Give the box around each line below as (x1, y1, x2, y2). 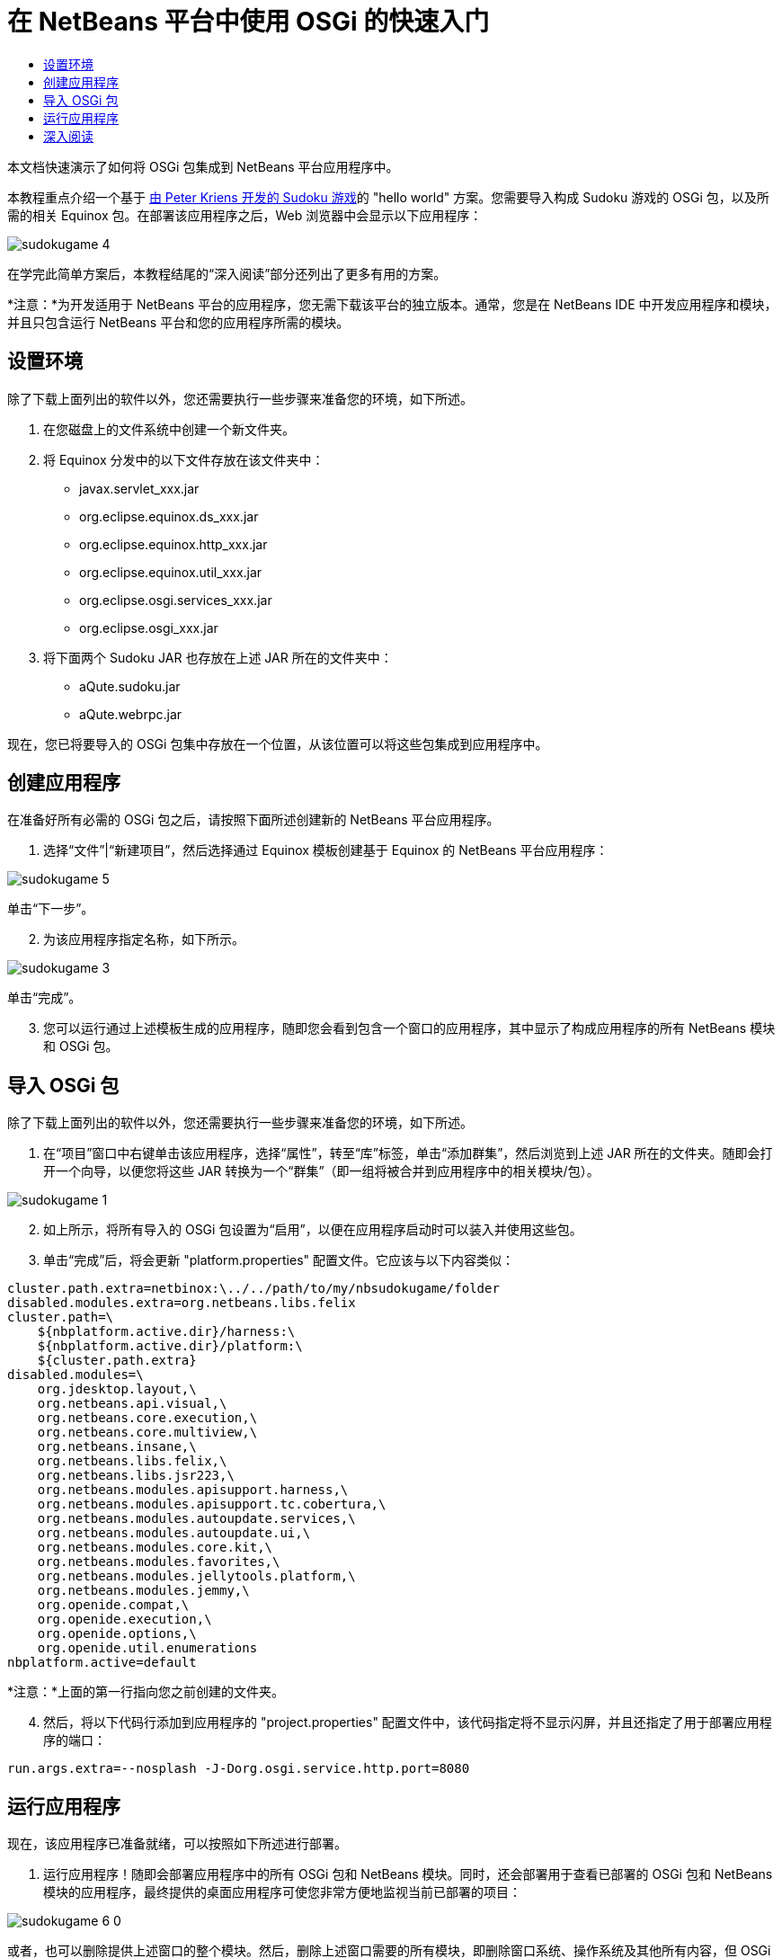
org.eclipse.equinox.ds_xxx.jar (79, 508, 259, 524)
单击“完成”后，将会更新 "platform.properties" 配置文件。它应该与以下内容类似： (43, 1252, 515, 1268)
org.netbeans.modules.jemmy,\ (37, 1583, 250, 1598)
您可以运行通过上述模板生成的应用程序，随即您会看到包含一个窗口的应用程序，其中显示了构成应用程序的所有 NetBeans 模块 (43, 1020, 776, 1037)
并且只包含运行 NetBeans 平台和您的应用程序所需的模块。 (7, 314, 350, 330)
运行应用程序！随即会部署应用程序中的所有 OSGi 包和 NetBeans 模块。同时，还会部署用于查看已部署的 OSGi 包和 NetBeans (43, 1866, 773, 1882)
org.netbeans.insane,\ (37, 1439, 197, 1455)
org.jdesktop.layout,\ (37, 1382, 197, 1397)
